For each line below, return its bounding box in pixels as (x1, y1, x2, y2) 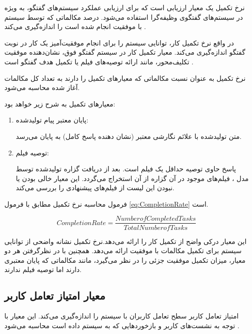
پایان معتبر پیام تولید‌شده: (16, 115, 89, 125)
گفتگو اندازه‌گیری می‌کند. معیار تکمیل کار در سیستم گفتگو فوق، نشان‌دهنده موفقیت (4, 47, 246, 57)
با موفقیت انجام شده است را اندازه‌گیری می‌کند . (4, 21, 146, 31)
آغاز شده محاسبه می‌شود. (4, 82, 80, 92)
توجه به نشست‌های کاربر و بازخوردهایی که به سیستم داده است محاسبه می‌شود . (4, 320, 239, 330)
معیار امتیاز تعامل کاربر (4, 288, 106, 303)
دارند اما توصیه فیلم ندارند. (4, 264, 82, 274)
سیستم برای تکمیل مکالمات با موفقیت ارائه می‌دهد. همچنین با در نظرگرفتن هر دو (4, 245, 242, 256)
